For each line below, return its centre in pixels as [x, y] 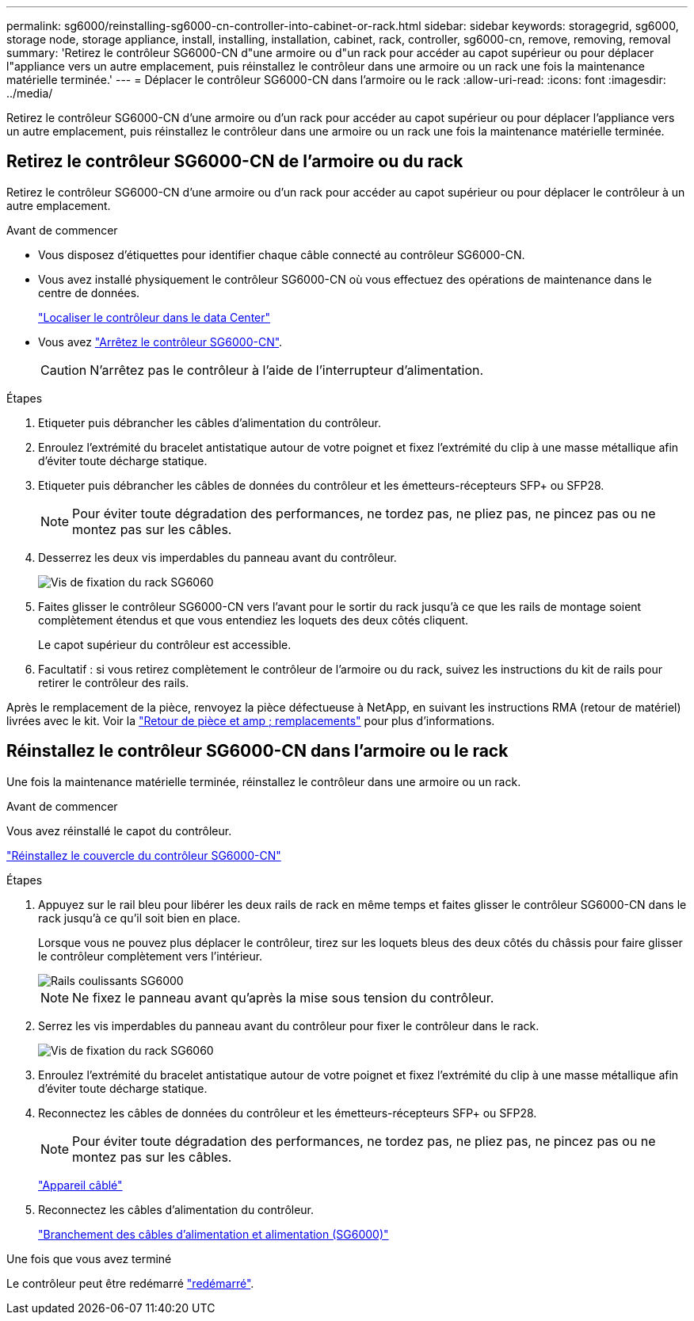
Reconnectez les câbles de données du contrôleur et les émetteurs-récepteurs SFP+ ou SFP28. [288, 1113]
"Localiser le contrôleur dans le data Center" [154, 317]
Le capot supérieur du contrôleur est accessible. [165, 644]
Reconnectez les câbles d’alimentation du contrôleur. [176, 1209]
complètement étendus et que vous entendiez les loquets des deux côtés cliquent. [254, 620]
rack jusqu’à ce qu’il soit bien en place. [139, 918]
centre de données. [89, 292]
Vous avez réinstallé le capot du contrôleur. [119, 830]
